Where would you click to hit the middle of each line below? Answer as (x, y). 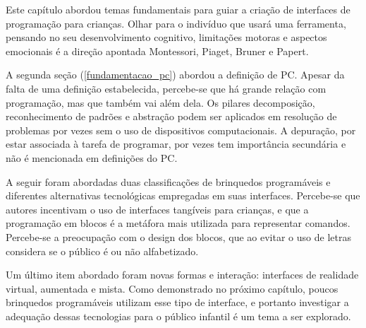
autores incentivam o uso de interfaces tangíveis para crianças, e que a (157, 209)
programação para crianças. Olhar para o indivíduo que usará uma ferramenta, (176, 23)
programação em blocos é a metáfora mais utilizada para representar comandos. (178, 223)
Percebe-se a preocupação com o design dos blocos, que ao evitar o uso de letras (178, 236)
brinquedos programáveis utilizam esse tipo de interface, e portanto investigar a (177, 302)
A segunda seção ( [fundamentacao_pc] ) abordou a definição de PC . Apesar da (175, 75)
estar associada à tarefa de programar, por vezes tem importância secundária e (176, 144)
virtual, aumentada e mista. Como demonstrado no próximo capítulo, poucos (172, 288)
